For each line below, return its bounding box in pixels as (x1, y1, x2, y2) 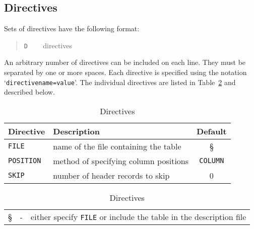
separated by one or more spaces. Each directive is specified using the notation (4, 67, 247, 78)
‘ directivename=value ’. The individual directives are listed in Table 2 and (4, 77, 236, 87)
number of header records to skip (53, 169, 170, 181)
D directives (24, 40, 72, 50)
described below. (4, 87, 55, 97)
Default (197, 125, 227, 137)
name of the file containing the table (53, 140, 181, 152)
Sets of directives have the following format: (4, 23, 140, 34)
